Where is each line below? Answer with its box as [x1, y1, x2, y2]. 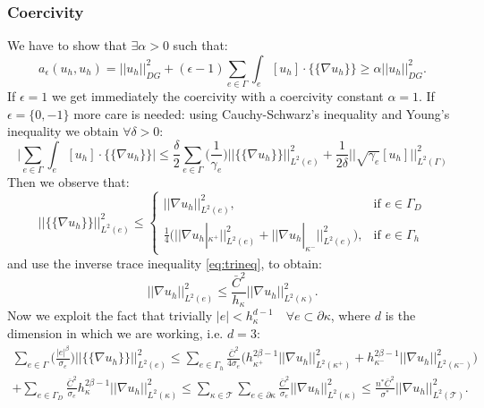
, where [330, 306, 371, 325]
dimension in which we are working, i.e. [7, 323, 224, 342]
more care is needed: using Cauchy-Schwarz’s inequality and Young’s [73, 104, 450, 123]
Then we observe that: [7, 173, 130, 191]
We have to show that [7, 36, 127, 55]
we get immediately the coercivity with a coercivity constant [52, 87, 384, 106]
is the [385, 306, 416, 325]
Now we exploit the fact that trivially [7, 306, 213, 325]
